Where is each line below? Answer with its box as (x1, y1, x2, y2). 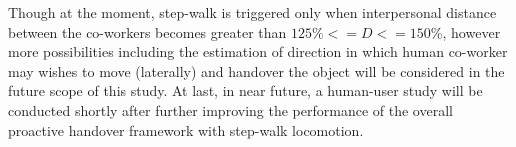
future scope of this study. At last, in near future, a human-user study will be (8, 80, 483, 101)
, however (442, 21, 501, 42)
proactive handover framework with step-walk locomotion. (8, 119, 364, 140)
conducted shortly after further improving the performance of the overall (8, 99, 453, 120)
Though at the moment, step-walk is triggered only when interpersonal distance (8, 2, 497, 22)
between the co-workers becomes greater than (8, 21, 287, 42)
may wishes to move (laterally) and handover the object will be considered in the (8, 60, 505, 81)
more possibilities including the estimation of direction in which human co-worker (8, 41, 508, 62)
